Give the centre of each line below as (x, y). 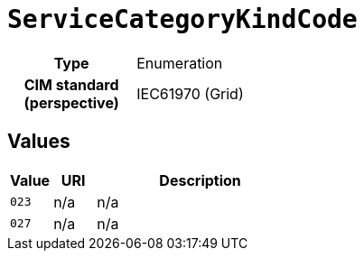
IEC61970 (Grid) (190, 93)
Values (39, 142)
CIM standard (71, 84)
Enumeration (180, 63)
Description (200, 180)
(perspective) (71, 102)
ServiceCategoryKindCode (182, 19)
